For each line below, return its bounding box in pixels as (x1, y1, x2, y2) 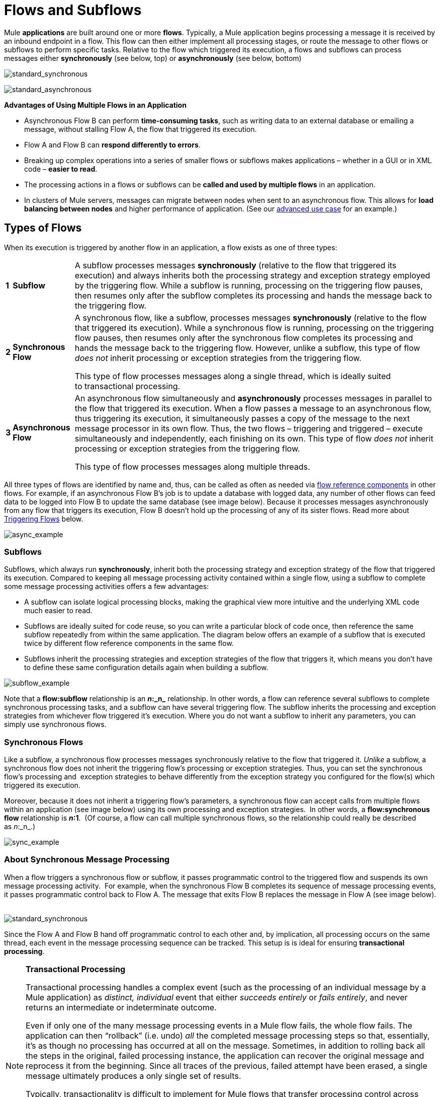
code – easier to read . (24, 164, 98, 173)
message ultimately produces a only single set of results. (26, 1070, 241, 1081)
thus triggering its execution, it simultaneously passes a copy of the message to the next (74, 413, 410, 423)
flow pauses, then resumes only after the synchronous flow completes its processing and (74, 332, 413, 343)
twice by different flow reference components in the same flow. (24, 639, 234, 648)
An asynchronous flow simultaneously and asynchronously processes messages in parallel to (74, 393, 432, 403)
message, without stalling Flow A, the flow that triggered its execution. (24, 124, 257, 133)
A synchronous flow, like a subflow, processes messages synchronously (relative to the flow (74, 312, 427, 323)
